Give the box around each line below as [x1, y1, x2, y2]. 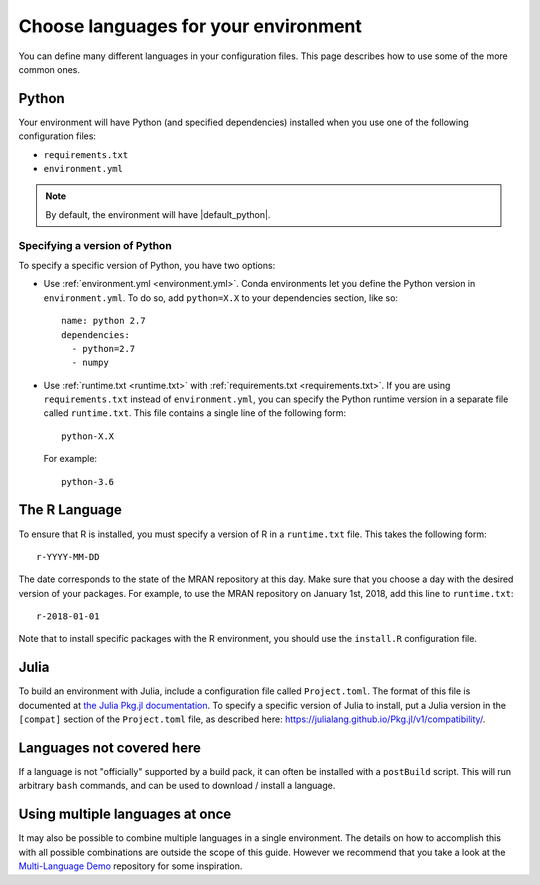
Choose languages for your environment [18, 15, 362, 37]
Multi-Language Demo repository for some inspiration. [18, 860, 243, 872]
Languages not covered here [18, 739, 202, 756]
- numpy [71, 357, 109, 369]
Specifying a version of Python [18, 238, 172, 252]
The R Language [18, 501, 122, 519]
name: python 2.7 [61, 315, 146, 327]
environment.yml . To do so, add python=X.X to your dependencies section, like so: [43, 291, 399, 304]
